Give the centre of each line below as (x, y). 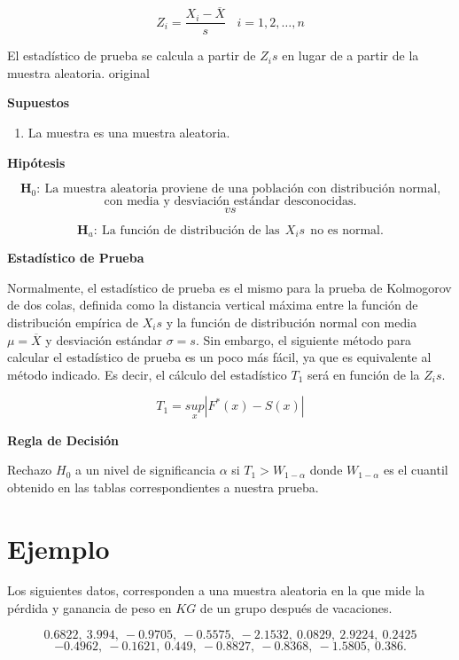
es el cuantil (416, 470)
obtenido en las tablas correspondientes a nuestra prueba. (163, 487)
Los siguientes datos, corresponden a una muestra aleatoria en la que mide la (216, 590)
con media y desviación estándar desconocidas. (230, 201)
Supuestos (39, 102)
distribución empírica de (73, 322)
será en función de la (364, 374)
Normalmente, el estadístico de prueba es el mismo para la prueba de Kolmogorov (229, 287)
